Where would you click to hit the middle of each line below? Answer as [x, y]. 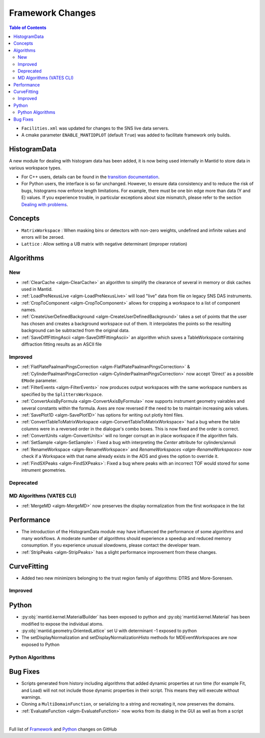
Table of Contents [28, 28]
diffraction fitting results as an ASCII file [62, 344]
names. [29, 310]
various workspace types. [35, 168]
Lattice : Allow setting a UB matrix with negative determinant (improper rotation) [104, 244]
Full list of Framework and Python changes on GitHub [63, 729]
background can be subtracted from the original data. [76, 330]
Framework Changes [53, 13]
